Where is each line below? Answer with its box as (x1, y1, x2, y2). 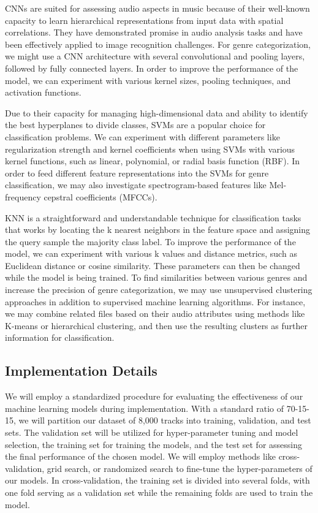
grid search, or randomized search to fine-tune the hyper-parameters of (47, 462, 312, 474)
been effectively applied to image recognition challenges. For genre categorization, (5, 37, 311, 50)
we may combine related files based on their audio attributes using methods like (5, 307, 305, 320)
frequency (5, 190, 41, 203)
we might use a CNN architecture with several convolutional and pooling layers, (5, 50, 305, 63)
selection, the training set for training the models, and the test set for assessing (5, 438, 302, 450)
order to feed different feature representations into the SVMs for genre (5, 166, 269, 179)
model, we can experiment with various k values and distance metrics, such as (5, 247, 297, 260)
